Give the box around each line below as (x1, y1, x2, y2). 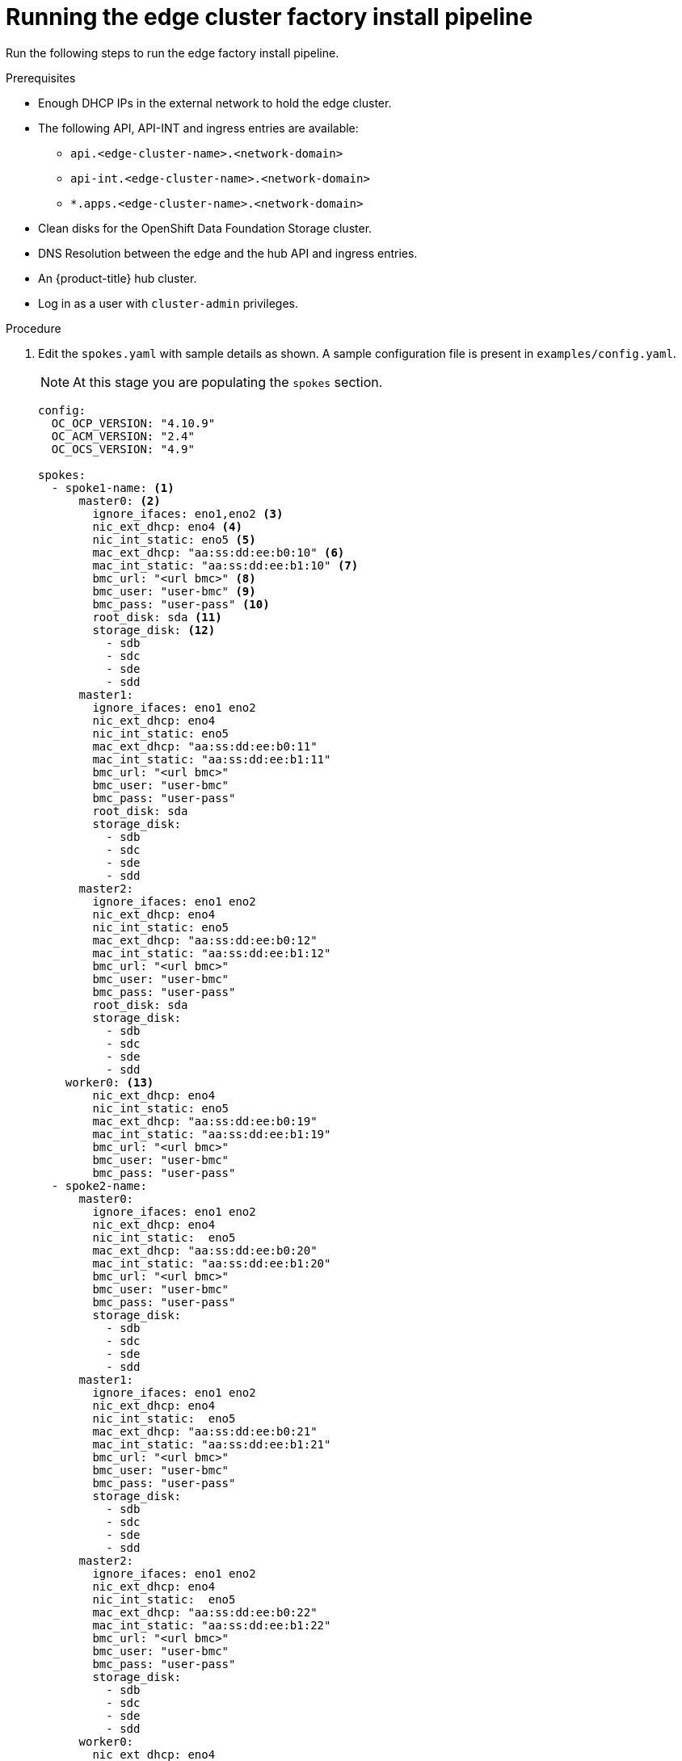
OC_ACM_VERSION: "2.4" (51, 429, 195, 443)
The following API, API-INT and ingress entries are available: (38, 120, 359, 135)
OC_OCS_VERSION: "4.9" (51, 442, 195, 456)
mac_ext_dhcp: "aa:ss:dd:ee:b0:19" (92, 1114, 318, 1128)
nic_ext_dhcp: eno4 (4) (92, 519, 242, 533)
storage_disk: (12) (92, 623, 216, 637)
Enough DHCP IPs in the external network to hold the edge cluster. (38, 95, 392, 110)
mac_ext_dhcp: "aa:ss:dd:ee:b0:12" (92, 933, 318, 947)
